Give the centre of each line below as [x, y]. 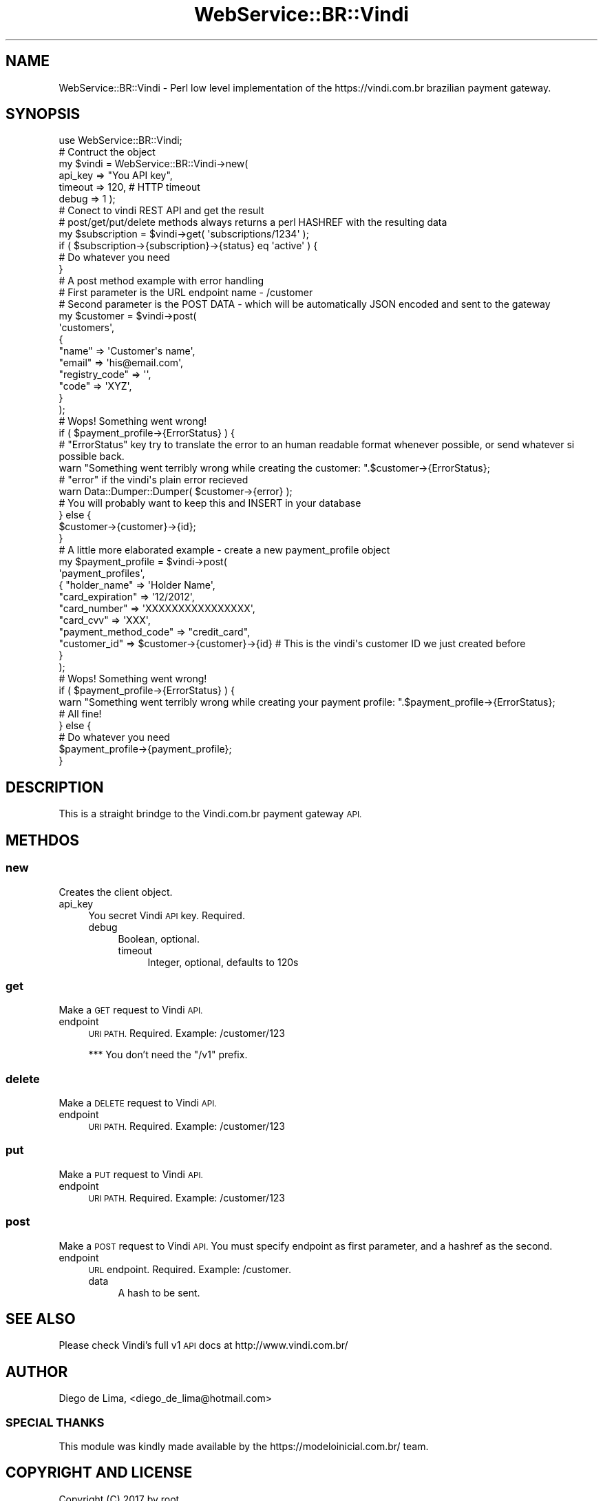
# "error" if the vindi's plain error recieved [154, 480]
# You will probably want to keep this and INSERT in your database [210, 503]
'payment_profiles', [102, 574]
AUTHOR [37, 1372]
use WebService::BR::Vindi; [120, 140]
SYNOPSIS [43, 114]
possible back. [92, 456]
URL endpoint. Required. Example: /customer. [190, 1269]
